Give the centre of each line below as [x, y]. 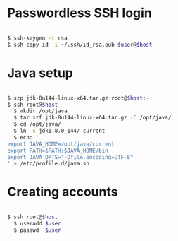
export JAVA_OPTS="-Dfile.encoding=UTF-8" [70, 157]
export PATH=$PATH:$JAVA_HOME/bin [58, 151]
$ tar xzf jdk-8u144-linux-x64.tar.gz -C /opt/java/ [93, 118]
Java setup [40, 73]
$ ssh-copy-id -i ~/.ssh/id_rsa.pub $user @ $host [80, 45]
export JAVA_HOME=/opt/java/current [61, 144]
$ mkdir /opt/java [41, 111]
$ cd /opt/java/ [37, 124]
